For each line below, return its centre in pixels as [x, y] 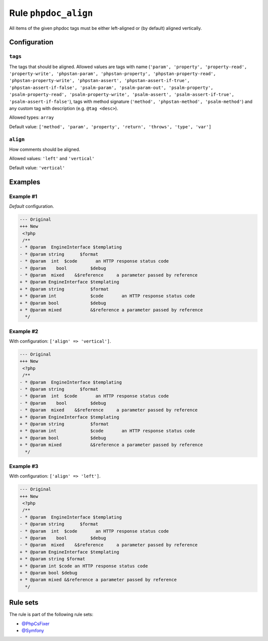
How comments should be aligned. [45, 149]
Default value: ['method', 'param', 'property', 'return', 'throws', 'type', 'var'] [110, 126]
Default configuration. [32, 206]
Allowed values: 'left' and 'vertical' [52, 159]
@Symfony [33, 631]
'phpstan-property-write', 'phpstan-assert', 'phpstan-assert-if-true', [100, 81]
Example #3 [24, 466]
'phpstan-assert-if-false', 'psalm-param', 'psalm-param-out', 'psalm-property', [111, 88]
